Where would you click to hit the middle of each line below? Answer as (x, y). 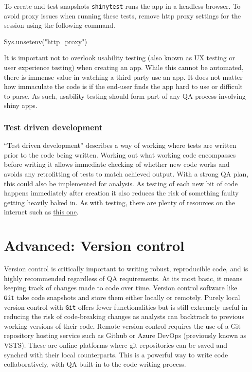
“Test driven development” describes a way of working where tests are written (120, 145)
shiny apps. (21, 105)
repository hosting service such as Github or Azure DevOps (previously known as (125, 335)
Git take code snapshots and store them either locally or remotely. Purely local (122, 297)
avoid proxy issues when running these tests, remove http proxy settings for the (122, 15)
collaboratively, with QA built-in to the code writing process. (95, 364)
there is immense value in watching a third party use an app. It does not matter (123, 77)
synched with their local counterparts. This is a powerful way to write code (116, 354)
